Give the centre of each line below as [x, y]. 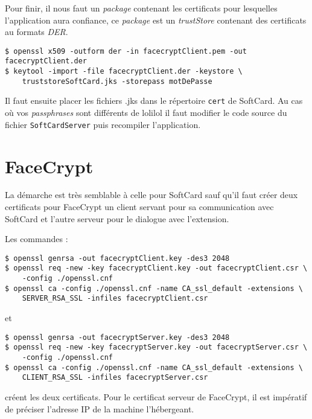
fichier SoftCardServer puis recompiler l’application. [103, 124]
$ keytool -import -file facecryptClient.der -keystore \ [124, 72]
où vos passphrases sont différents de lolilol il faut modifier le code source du [146, 113]
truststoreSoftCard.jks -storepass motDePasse [117, 81]
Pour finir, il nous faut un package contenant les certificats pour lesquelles [141, 8]
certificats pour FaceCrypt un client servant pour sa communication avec [139, 207]
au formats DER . [37, 32]
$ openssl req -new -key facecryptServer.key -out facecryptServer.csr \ [156, 347]
